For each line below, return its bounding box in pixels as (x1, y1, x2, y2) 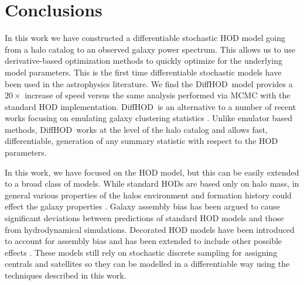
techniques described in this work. (5, 269, 127, 281)
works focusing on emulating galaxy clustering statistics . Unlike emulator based (5, 112, 293, 124)
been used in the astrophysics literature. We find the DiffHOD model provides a (5, 77, 293, 90)
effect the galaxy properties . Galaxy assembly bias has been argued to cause (5, 200, 281, 212)
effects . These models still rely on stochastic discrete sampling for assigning (5, 246, 278, 258)
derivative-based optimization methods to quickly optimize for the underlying (5, 54, 282, 67)
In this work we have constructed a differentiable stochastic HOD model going (5, 32, 285, 44)
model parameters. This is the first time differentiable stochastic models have (5, 66, 282, 78)
